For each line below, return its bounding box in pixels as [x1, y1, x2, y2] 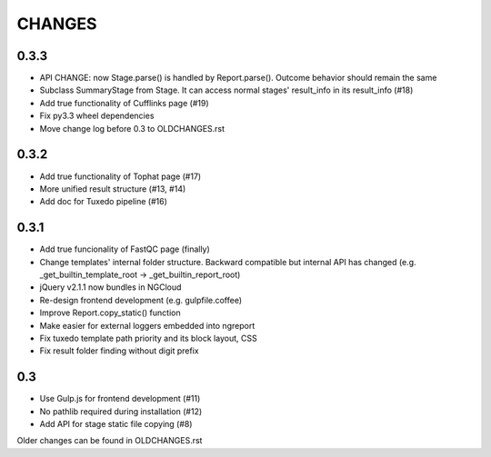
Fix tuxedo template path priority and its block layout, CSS [39, 333, 258, 343]
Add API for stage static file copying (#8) [39, 419, 193, 430]
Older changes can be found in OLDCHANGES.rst [16, 435, 203, 446]
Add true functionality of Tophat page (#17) [39, 171, 202, 182]
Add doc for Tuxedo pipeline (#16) [39, 196, 167, 207]
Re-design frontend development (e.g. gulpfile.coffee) [39, 294, 243, 305]
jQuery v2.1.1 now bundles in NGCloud [39, 282, 182, 293]
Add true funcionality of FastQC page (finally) [39, 243, 211, 254]
